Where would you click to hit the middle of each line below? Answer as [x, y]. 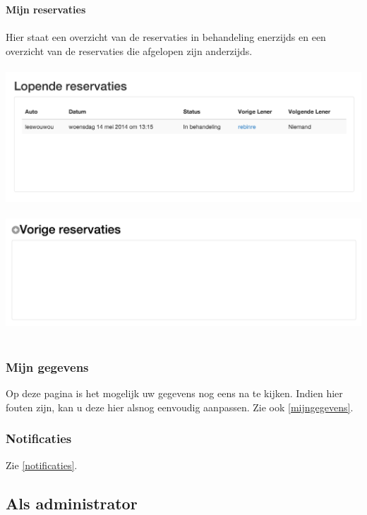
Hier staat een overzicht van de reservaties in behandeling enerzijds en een [166, 37]
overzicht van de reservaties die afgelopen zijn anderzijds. [129, 50]
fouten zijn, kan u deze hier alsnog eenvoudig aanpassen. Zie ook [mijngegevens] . [180, 407]
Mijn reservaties [46, 9]
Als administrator [72, 503]
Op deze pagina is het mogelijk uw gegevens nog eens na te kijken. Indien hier [174, 393]
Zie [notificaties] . [42, 465]
